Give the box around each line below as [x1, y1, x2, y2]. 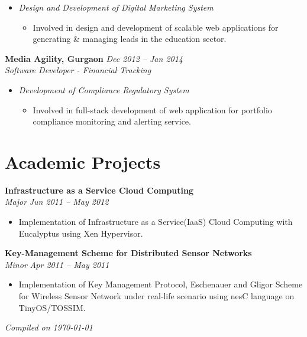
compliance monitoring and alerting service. [33, 115, 191, 127]
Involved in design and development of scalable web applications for [33, 21, 279, 33]
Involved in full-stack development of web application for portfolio [33, 103, 272, 116]
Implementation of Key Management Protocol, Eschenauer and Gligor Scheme [18, 278, 303, 290]
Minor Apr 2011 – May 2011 [5, 258, 109, 270]
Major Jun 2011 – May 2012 [5, 195, 109, 208]
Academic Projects [5, 149, 161, 174]
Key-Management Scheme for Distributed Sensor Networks [5, 247, 252, 259]
